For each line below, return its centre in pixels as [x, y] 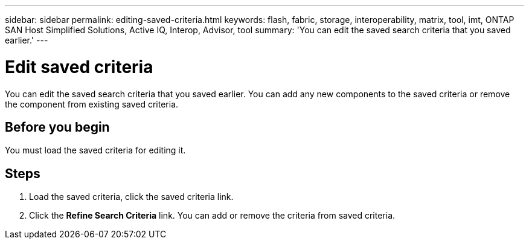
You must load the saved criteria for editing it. [95, 150]
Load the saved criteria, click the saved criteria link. [131, 197]
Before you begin [57, 127]
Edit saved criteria [79, 67]
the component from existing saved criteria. [92, 104]
